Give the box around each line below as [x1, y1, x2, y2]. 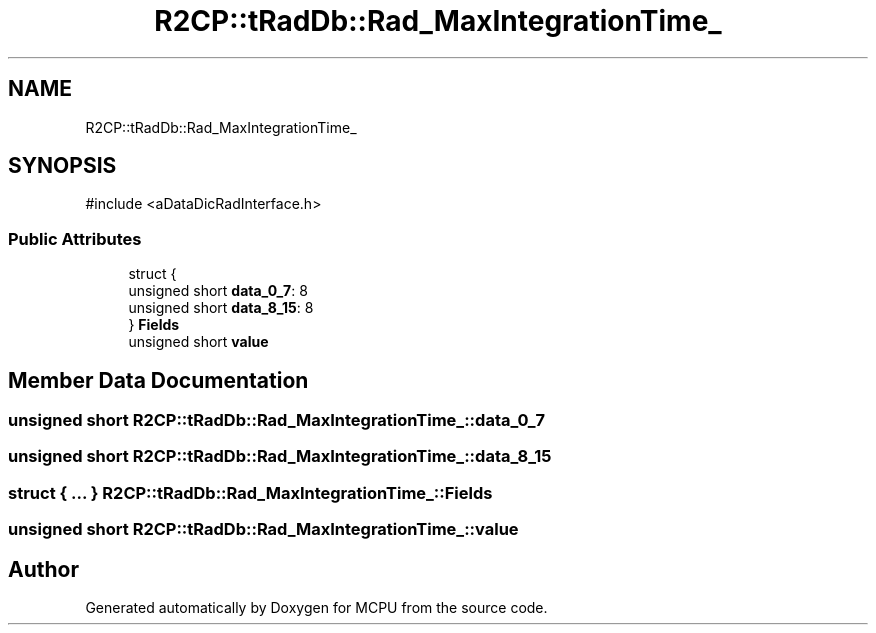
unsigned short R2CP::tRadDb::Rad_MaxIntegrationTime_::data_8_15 [8, 446, 552, 467]
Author [8, 556, 79, 582]
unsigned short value [128, 333, 269, 351]
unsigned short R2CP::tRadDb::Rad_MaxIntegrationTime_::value [8, 519, 519, 540]
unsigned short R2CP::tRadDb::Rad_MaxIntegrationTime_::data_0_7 [8, 410, 546, 431]
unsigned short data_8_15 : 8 [128, 299, 314, 317]
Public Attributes [8, 228, 142, 249]
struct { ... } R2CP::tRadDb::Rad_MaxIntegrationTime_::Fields [8, 482, 493, 503]
